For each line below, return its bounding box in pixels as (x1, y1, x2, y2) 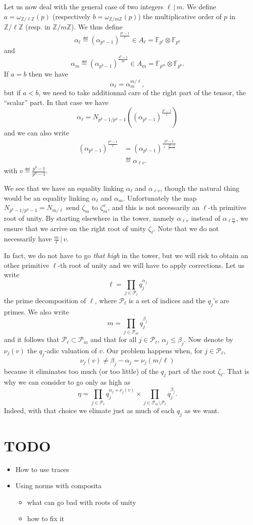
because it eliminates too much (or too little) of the (4, 366, 159, 376)
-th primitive (208, 202, 247, 212)
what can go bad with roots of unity (27, 497, 136, 507)
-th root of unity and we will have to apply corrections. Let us (58, 260, 245, 270)
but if (4, 87, 21, 98)
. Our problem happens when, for (102, 345, 202, 356)
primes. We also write (4, 306, 69, 316)
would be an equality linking (4, 192, 90, 203)
